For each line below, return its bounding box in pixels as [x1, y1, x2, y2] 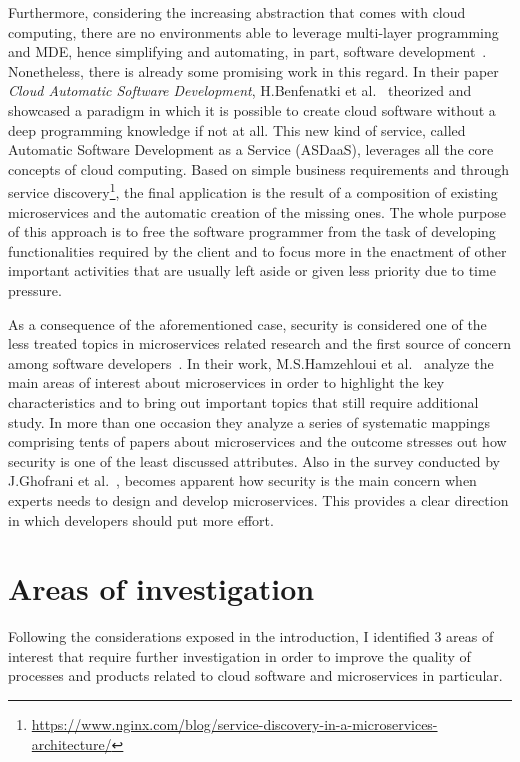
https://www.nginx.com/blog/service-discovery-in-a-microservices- [31, 714, 438, 734]
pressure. [8, 279, 62, 300]
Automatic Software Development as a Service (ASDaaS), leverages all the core [8, 139, 494, 160]
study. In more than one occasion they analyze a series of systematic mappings [8, 411, 491, 432]
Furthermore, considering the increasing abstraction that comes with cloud [8, 2, 466, 22]
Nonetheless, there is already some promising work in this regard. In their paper [8, 60, 499, 81]
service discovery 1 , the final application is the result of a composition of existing [8, 179, 498, 202]
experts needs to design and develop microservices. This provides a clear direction [8, 489, 509, 510]
